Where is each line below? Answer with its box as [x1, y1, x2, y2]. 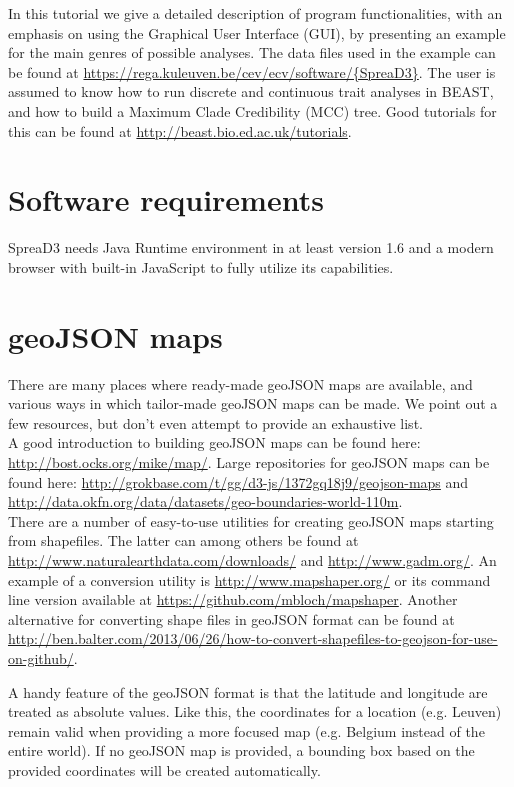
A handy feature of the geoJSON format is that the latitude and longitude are [8, 681, 488, 702]
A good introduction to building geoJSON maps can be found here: [8, 432, 421, 453]
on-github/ [8, 647, 74, 668]
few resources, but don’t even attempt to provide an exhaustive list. [8, 412, 423, 433]
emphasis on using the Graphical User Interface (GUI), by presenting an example [8, 22, 506, 43]
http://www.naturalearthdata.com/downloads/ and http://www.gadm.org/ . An [8, 549, 497, 570]
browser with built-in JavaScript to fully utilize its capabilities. [8, 256, 394, 277]
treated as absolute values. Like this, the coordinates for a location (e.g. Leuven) [8, 701, 502, 722]
